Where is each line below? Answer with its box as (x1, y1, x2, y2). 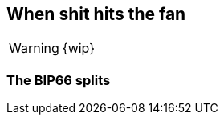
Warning (9, 40, 59, 57)
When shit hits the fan (6, 4, 186, 24)
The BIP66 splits (6, 71, 111, 88)
